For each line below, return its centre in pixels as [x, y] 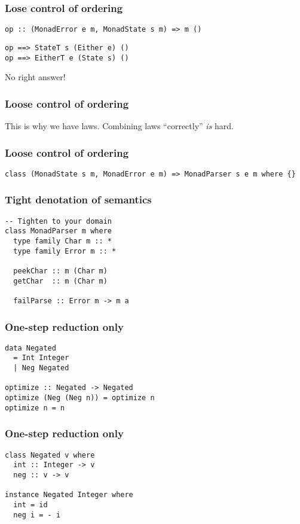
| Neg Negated [41, 368]
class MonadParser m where [58, 231]
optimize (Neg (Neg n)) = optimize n [80, 398]
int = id [30, 505]
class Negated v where [50, 455]
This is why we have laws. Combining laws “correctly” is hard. [119, 126]
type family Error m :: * [65, 251]
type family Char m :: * [62, 241]
